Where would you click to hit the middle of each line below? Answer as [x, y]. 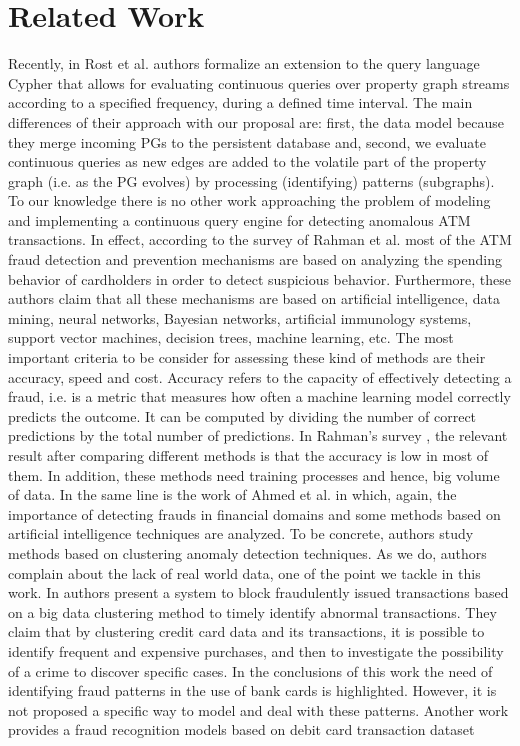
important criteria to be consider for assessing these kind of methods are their [247, 357]
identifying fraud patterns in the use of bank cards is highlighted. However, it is [252, 690]
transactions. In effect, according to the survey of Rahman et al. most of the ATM [260, 239]
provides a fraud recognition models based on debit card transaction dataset [241, 729]
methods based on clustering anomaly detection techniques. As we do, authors [247, 552]
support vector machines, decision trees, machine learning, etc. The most [231, 337]
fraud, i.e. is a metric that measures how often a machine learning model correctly [259, 396]
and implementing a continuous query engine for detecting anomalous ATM [239, 219]
